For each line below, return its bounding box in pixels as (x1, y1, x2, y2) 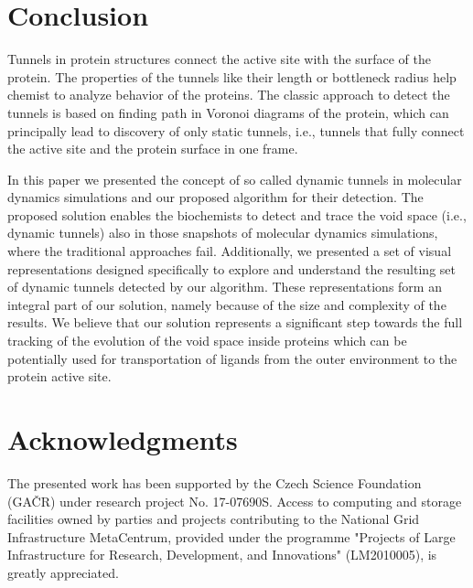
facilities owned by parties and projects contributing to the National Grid (7, 509, 420, 529)
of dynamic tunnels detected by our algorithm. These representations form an (7, 277, 442, 296)
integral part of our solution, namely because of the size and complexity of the (7, 294, 446, 314)
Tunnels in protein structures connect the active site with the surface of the (7, 49, 431, 69)
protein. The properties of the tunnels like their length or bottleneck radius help (7, 67, 457, 86)
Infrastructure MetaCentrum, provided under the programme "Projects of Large (7, 527, 456, 546)
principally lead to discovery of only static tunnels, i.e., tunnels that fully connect (7, 121, 465, 140)
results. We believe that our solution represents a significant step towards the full (7, 313, 463, 332)
